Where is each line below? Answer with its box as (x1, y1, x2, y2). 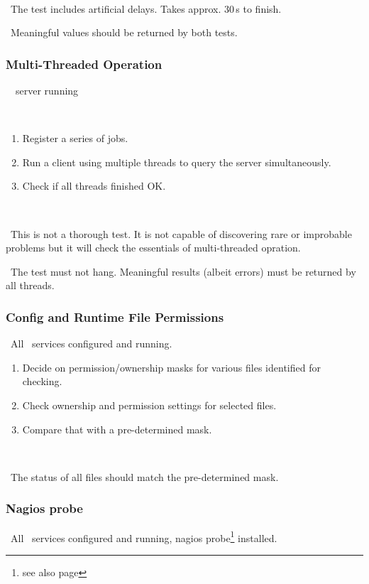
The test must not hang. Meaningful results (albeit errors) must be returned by (10, 264, 356, 279)
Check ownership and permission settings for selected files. (22, 397, 277, 412)
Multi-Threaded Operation (6, 55, 163, 72)
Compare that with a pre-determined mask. (22, 421, 212, 436)
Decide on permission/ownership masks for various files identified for (22, 359, 321, 374)
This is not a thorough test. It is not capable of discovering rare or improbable (10, 226, 352, 241)
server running (15, 83, 79, 97)
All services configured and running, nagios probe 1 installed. (10, 528, 277, 545)
